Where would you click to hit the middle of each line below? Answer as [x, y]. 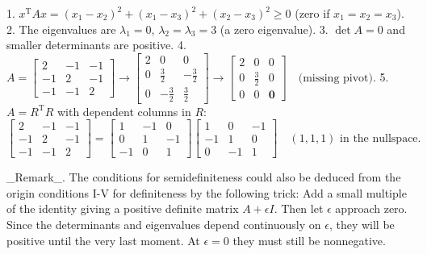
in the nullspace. [381, 138]
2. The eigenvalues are [61, 29]
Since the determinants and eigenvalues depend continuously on [164, 225]
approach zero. [371, 208]
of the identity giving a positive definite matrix [123, 208]
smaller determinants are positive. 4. [96, 45]
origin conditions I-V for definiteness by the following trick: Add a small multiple [207, 192]
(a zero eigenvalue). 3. [274, 29]
